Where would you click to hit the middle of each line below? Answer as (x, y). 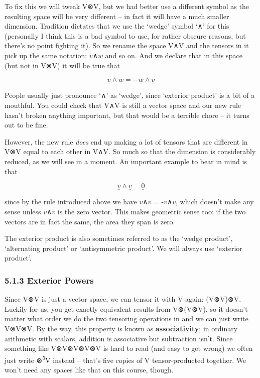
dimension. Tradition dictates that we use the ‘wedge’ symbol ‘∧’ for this (117, 26)
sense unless (23, 211)
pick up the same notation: (46, 55)
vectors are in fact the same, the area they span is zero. (90, 221)
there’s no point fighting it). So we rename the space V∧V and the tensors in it (127, 45)
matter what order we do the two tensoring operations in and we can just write (126, 319)
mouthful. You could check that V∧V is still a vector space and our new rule (123, 105)
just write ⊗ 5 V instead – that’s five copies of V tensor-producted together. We (125, 359)
